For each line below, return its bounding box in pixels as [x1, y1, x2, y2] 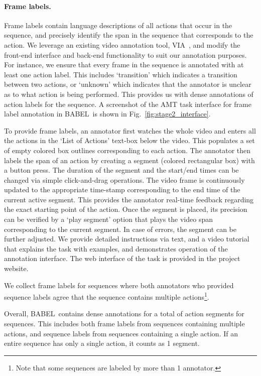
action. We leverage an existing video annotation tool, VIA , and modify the [4, 39, 240, 50]
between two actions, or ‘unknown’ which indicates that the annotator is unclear [4, 79, 251, 89]
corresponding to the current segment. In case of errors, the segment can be [4, 223, 236, 234]
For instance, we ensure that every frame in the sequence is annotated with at [4, 59, 244, 70]
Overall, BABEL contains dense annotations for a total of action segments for [4, 308, 244, 319]
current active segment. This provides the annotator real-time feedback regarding [4, 194, 254, 204]
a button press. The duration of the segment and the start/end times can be [4, 165, 239, 175]
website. [4, 263, 29, 274]
